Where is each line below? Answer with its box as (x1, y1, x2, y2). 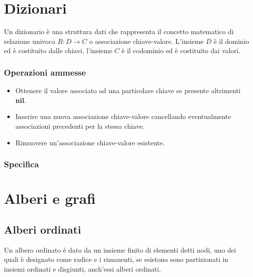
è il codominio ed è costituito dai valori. (121, 45, 241, 56)
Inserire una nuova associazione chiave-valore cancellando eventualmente (15, 111, 231, 121)
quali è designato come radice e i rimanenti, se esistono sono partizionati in (4, 254, 229, 264)
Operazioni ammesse (4, 66, 86, 78)
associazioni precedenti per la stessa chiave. (15, 120, 145, 131)
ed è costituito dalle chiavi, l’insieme (4, 45, 113, 56)
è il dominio (214, 36, 249, 46)
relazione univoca (4, 36, 56, 46)
